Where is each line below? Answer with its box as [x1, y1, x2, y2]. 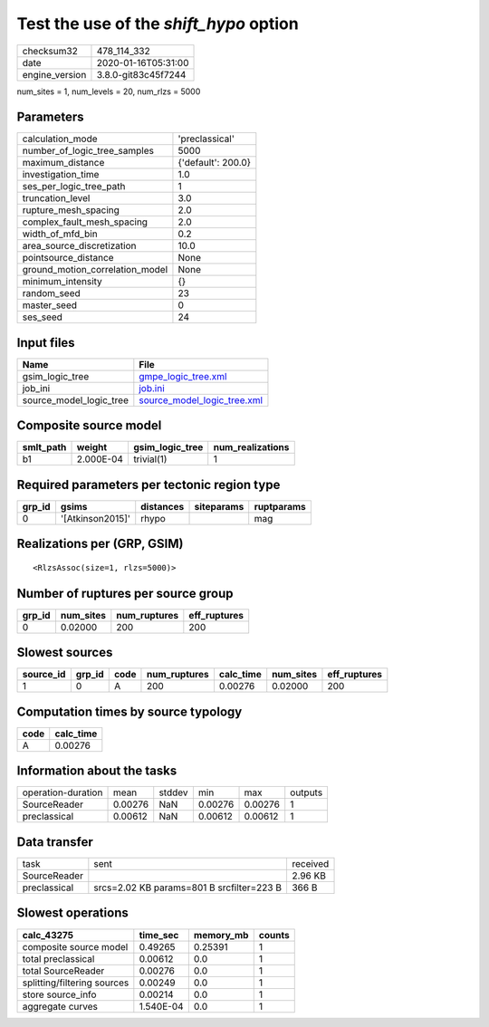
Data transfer [16, 834, 94, 849]
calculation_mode [22, 132, 99, 145]
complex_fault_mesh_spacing [22, 216, 149, 228]
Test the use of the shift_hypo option [16, 14, 299, 34]
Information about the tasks [16, 763, 177, 779]
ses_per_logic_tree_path [22, 180, 126, 193]
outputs [290, 786, 323, 799]
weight [76, 441, 108, 454]
